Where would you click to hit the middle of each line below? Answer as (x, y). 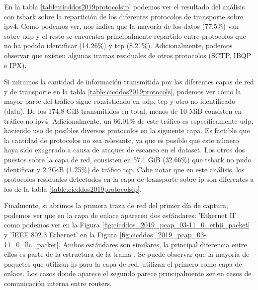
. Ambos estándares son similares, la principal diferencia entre (153, 244)
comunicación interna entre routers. (58, 283)
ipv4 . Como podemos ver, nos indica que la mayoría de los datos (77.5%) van (122, 26)
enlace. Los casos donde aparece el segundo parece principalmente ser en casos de (128, 273)
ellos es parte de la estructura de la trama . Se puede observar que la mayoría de (127, 254)
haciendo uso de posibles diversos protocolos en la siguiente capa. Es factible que (127, 130)
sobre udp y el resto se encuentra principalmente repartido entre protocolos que (125, 36)
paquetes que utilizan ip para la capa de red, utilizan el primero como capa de (123, 263)
